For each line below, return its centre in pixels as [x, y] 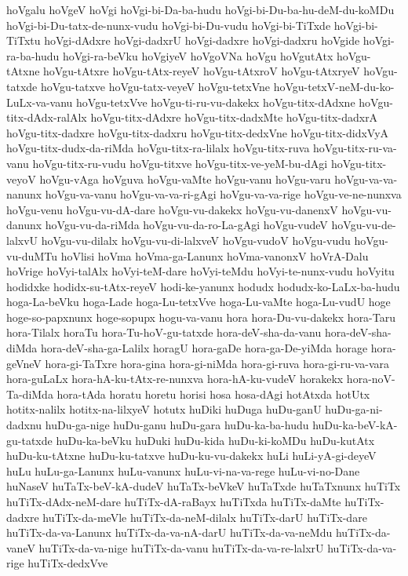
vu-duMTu [32, 255]
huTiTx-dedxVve [68, 563]
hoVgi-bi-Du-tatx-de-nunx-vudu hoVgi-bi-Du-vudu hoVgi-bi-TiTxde [169, 25]
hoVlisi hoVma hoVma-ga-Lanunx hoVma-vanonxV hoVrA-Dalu [215, 255]
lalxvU [22, 240]
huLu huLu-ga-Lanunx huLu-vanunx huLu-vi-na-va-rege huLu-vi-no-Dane [183, 470]
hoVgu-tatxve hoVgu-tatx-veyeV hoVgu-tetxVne [155, 86]
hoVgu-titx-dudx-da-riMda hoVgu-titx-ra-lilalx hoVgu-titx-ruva [158, 148]
